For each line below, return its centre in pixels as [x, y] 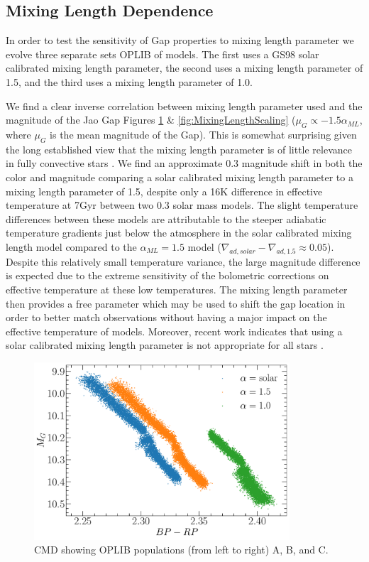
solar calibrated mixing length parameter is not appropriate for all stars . [165, 345]
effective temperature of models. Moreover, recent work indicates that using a [174, 331]
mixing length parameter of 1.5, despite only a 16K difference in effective [164, 191]
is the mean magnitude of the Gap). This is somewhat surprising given [203, 134]
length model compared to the [71, 246]
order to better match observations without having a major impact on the [166, 317]
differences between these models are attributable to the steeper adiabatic [166, 218]
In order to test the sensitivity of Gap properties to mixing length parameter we [180, 40]
